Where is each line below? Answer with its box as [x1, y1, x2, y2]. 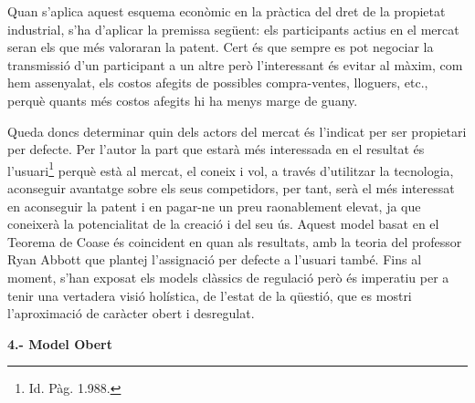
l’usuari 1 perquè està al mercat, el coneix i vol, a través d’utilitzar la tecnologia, [7, 158, 454, 180]
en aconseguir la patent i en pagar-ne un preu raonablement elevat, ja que [7, 196, 421, 215]
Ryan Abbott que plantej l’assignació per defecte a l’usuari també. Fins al [7, 250, 422, 269]
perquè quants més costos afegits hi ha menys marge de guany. [7, 90, 358, 109]
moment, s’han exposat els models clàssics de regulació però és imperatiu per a [7, 267, 449, 286]
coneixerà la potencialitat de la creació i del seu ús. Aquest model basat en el [7, 214, 439, 233]
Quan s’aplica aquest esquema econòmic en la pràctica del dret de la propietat [7, 2, 446, 20]
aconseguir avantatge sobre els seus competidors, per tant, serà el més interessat [7, 179, 455, 197]
